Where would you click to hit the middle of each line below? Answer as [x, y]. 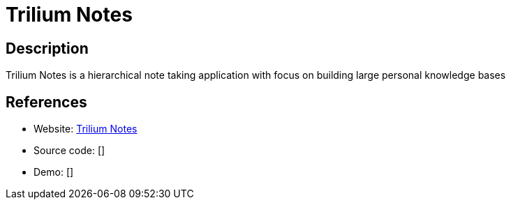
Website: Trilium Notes [86, 129]
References [46, 102]
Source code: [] [69, 151]
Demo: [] [54, 172]
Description [47, 48]
